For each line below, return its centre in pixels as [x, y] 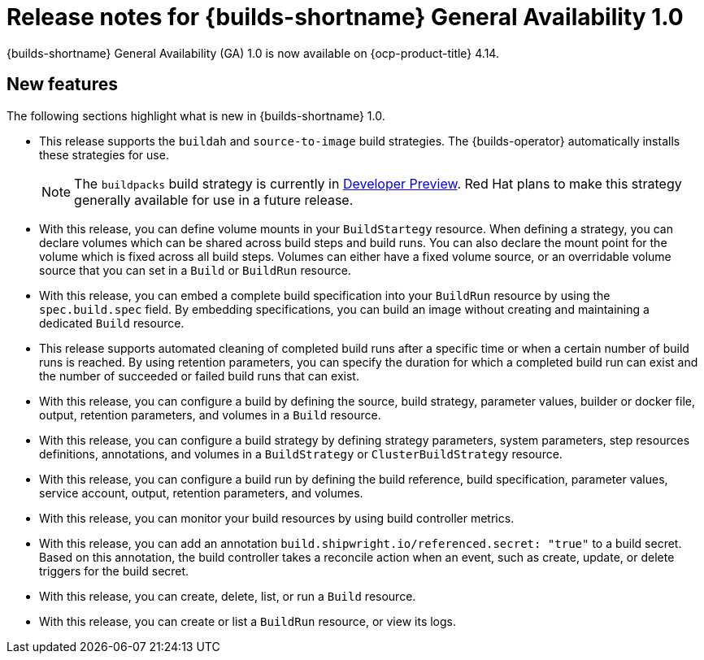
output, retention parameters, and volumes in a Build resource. [210, 415]
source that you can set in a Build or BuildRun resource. [195, 270]
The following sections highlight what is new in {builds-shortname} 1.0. [196, 115]
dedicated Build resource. [112, 323]
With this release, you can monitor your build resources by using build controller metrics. [277, 518]
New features [62, 85]
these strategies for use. [104, 154]
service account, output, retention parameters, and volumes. [201, 493]
